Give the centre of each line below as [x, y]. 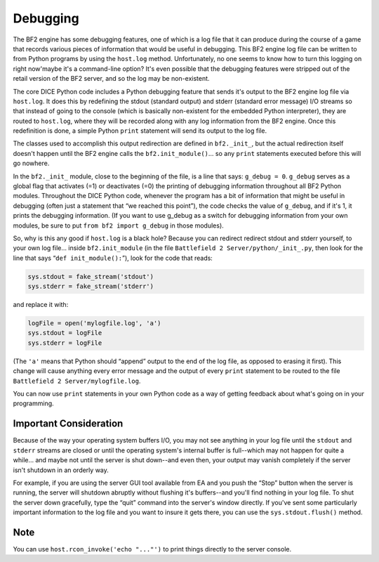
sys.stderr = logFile [65, 343]
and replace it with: [41, 305]
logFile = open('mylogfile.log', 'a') [94, 324]
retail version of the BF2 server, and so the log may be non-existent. [111, 79]
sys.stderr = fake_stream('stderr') [91, 287]
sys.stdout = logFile [65, 333]
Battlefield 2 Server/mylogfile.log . [77, 381]
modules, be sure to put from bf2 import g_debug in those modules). [118, 226]
